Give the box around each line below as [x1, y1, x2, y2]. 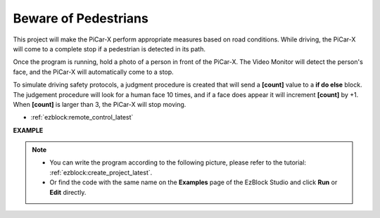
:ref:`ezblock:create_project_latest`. [49, 168, 153, 177]
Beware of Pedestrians [13, 11, 149, 26]
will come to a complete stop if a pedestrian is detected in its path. [13, 44, 205, 53]
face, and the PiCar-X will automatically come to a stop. [13, 68, 174, 76]
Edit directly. [49, 188, 87, 196]
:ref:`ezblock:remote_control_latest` [30, 113, 134, 122]
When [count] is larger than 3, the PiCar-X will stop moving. [13, 100, 186, 108]
